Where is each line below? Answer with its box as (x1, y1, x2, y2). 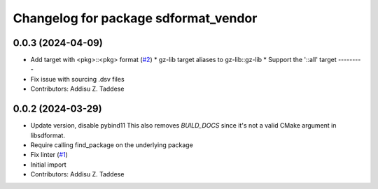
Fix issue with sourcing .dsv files (30, 75, 125, 83)
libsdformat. (30, 131, 66, 139)
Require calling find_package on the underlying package (30, 140, 194, 149)
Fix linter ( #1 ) (30, 151, 68, 159)
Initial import (30, 160, 66, 169)
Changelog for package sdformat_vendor (13, 10, 258, 26)
